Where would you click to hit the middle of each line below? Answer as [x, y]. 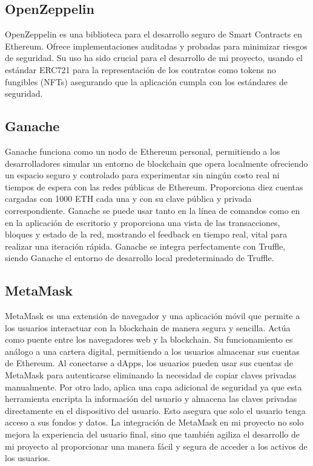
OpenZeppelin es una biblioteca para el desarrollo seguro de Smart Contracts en [153, 34]
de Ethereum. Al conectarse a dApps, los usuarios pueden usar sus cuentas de [149, 363]
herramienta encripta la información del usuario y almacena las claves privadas [151, 399]
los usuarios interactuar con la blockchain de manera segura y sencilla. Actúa [148, 327]
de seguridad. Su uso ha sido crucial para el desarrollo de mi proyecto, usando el [154, 58]
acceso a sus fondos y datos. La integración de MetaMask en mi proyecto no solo [154, 422]
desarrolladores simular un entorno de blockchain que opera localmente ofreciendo [156, 163]
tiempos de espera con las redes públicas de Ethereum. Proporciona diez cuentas [154, 186]
